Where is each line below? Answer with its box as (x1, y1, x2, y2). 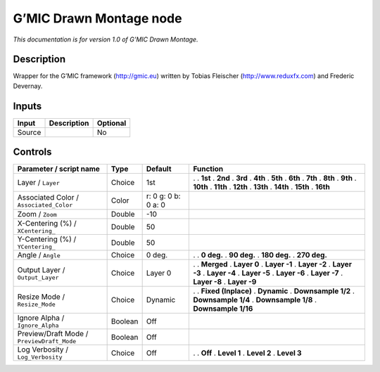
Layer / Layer (17, 178, 60, 188)
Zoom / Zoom (17, 210, 58, 219)
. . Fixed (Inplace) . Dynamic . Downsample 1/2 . (193, 286, 355, 296)
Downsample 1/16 (193, 304, 253, 314)
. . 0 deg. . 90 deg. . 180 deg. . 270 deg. (193, 250, 327, 260)
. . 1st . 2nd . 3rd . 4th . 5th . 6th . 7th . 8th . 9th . (193, 173, 357, 183)
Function (193, 164, 224, 174)
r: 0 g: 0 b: (146, 191, 181, 201)
